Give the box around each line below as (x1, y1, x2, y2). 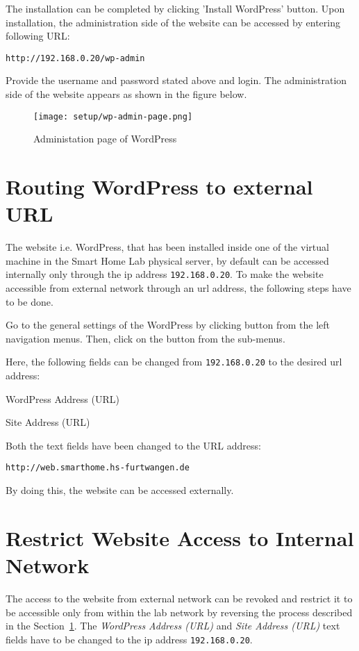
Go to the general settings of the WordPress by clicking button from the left (6, 318, 331, 332)
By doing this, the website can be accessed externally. (6, 483, 234, 497)
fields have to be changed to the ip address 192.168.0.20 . (6, 632, 253, 646)
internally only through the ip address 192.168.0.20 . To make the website (6, 267, 324, 281)
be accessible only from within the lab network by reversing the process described (6, 604, 353, 619)
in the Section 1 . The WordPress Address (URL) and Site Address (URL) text (6, 618, 340, 633)
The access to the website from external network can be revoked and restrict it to (6, 591, 353, 605)
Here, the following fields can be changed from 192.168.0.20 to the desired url (6, 354, 342, 369)
